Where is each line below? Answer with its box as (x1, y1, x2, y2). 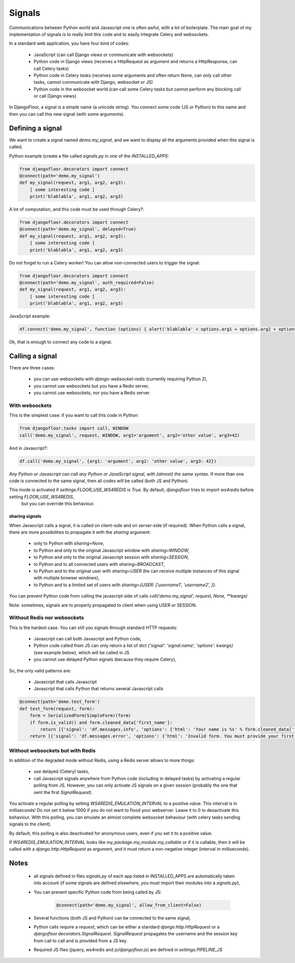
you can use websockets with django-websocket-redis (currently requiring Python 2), (33, 376, 207, 382)
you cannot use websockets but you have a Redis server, (33, 383, 149, 389)
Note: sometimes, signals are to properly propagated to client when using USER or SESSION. (9, 602, 197, 608)
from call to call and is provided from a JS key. (33, 937, 128, 943)
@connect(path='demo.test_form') (19, 699, 100, 704)
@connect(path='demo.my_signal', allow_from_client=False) (56, 902, 202, 908)
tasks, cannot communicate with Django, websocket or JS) (33, 79, 153, 85)
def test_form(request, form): (19, 706, 95, 711)
